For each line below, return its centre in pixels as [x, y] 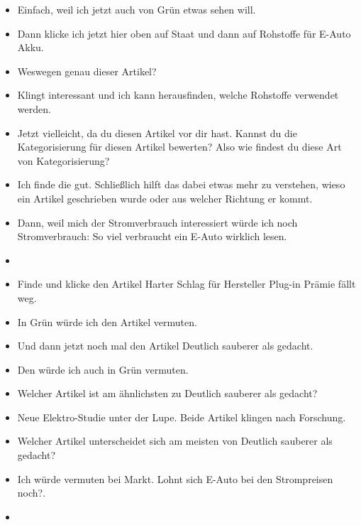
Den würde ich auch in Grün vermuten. [103, 369]
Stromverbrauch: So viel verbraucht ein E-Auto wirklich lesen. [152, 236]
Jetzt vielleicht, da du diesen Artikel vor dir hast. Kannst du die [157, 132]
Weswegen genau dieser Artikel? [87, 71]
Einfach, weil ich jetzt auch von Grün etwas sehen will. [137, 9]
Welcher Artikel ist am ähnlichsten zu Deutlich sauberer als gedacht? [167, 393]
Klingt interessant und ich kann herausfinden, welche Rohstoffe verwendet [178, 95]
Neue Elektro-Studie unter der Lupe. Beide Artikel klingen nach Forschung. [182, 417]
